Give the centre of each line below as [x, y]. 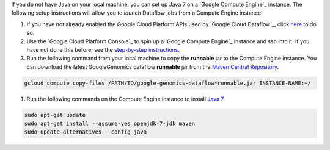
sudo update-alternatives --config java [85, 132]
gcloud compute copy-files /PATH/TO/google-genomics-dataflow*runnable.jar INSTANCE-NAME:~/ [167, 83]
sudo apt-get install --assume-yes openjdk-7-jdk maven [110, 124]
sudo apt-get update [55, 115]
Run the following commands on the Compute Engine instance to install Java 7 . [126, 99]
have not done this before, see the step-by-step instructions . [103, 49]
